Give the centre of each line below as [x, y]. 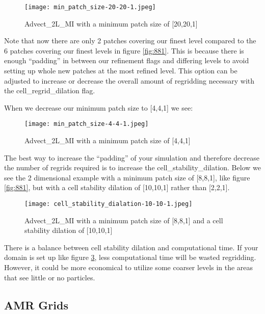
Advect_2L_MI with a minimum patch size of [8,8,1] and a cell [124, 220]
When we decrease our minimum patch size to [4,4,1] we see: [99, 107]
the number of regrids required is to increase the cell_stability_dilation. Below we [132, 167]
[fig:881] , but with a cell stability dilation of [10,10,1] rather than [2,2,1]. [117, 187]
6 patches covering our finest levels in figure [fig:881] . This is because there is [124, 50]
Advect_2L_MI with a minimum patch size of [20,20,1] [111, 23]
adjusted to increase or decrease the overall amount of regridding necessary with [129, 80]
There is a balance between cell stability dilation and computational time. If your [131, 247]
